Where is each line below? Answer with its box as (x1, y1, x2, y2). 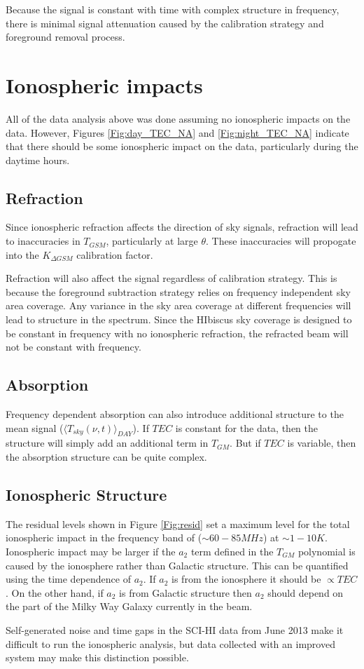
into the (6, 247, 39, 262)
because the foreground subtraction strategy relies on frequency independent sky (6, 284, 351, 299)
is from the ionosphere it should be (171, 572, 321, 586)
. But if (230, 435, 261, 450)
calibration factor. (76, 247, 153, 262)
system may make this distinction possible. (6, 650, 189, 665)
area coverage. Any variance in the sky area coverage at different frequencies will (6, 298, 351, 313)
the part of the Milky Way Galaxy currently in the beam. (6, 599, 253, 614)
